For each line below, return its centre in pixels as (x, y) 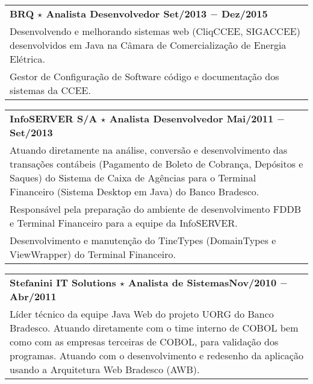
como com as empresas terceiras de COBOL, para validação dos (144, 342)
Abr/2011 (33, 296)
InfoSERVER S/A (54, 118)
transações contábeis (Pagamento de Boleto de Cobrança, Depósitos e (156, 164)
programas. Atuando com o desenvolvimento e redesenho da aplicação (156, 355)
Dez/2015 (245, 14)
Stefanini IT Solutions (63, 282)
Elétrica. (27, 59)
